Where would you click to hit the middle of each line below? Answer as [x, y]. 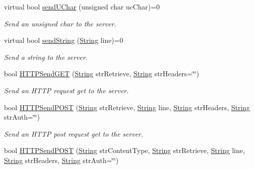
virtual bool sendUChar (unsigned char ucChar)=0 [82, 6]
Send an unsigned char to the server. [60, 23]
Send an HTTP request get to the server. [66, 90]
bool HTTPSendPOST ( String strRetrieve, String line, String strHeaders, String [127, 107]
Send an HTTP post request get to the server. [74, 133]
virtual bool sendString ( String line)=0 [64, 40]
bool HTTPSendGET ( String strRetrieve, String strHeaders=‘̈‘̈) [102, 74]
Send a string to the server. [46, 57]
